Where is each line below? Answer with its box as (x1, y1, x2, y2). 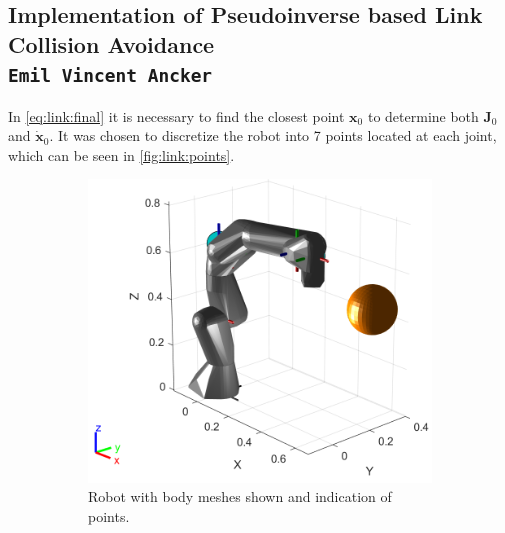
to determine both (367, 105, 479, 126)
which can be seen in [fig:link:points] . (8, 144, 235, 165)
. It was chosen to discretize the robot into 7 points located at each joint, (49, 125, 497, 146)
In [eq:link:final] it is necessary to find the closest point (8, 105, 345, 126)
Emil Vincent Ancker (8, 65, 213, 87)
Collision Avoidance (8, 28, 215, 59)
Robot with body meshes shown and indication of (88, 486, 392, 507)
